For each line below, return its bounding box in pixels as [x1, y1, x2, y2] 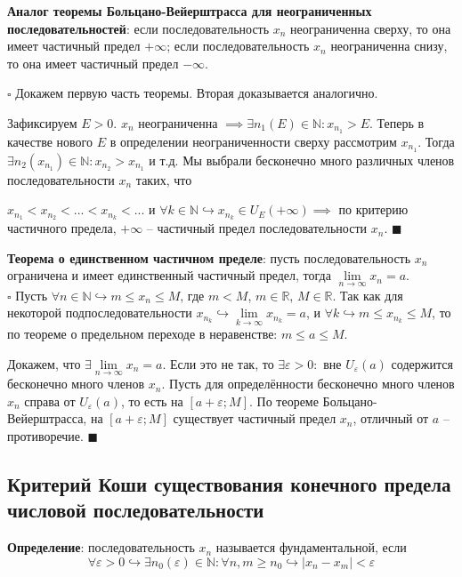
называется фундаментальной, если [215, 538, 407, 557]
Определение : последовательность [7, 538, 195, 557]
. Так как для [332, 285, 403, 304]
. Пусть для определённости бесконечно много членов [161, 374, 455, 393]
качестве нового [7, 132, 93, 150]
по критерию [338, 200, 409, 219]
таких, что [135, 170, 192, 188]
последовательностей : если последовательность [7, 19, 270, 37]
